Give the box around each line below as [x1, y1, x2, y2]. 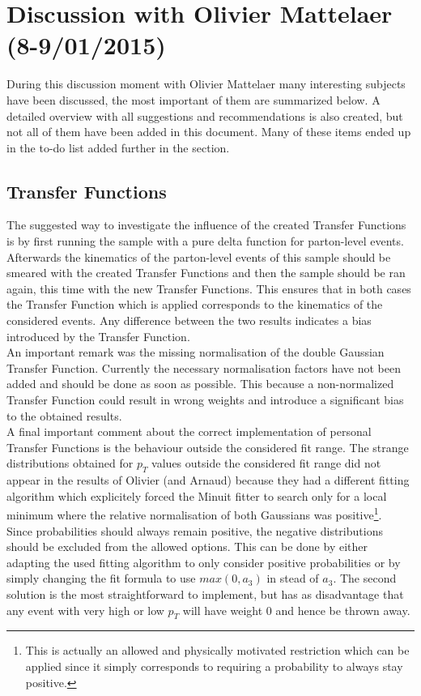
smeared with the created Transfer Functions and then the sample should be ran [6, 264, 406, 281]
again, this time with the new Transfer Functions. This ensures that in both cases [6, 280, 411, 297]
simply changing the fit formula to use [6, 570, 196, 587]
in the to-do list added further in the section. [6, 139, 230, 156]
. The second [333, 570, 397, 587]
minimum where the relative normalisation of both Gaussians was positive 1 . [6, 504, 382, 523]
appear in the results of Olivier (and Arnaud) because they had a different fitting [6, 472, 410, 489]
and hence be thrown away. [275, 601, 410, 618]
